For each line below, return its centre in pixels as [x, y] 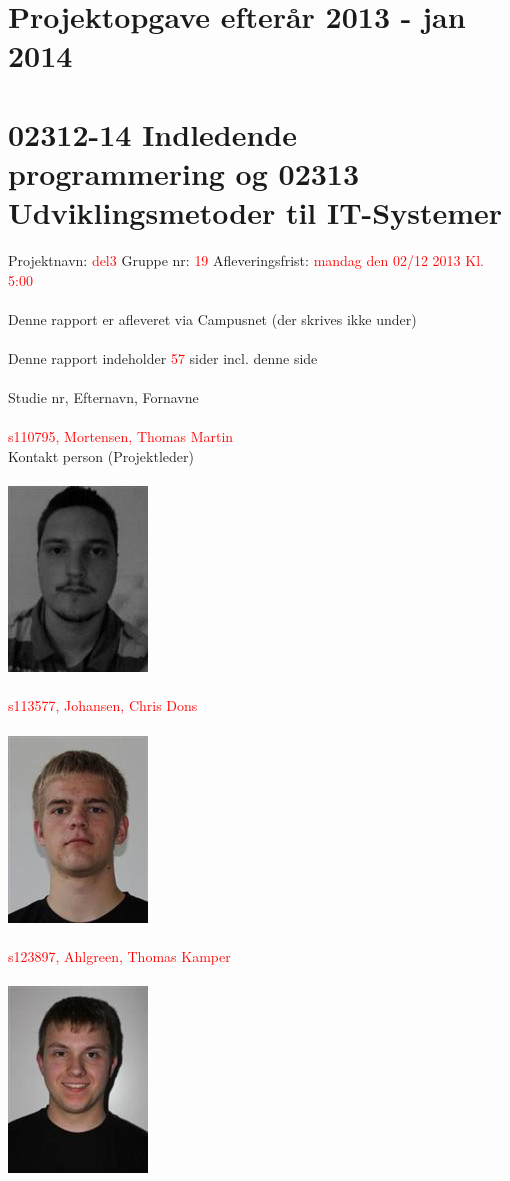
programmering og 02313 [184, 172]
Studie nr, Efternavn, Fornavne [103, 397]
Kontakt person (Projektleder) [101, 456]
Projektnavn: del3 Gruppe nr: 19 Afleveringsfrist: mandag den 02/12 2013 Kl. [246, 260]
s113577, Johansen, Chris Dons [103, 705]
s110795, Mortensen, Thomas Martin [121, 436]
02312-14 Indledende [153, 133]
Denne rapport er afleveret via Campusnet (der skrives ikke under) [212, 318]
